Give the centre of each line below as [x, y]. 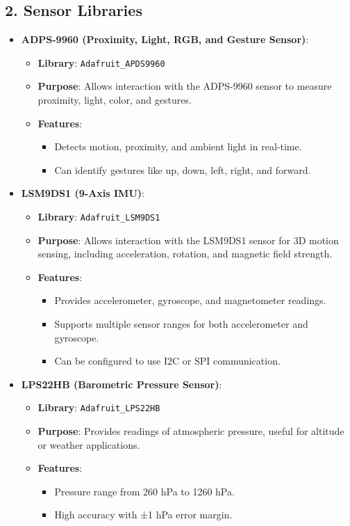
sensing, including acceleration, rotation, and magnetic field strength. [185, 254]
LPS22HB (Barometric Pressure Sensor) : [122, 384]
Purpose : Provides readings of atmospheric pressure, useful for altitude [191, 431]
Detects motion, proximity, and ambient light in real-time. [178, 146]
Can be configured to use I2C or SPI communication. [167, 361]
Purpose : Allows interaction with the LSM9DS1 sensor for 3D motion [188, 240]
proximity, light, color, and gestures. [115, 100]
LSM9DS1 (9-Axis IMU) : [83, 193]
